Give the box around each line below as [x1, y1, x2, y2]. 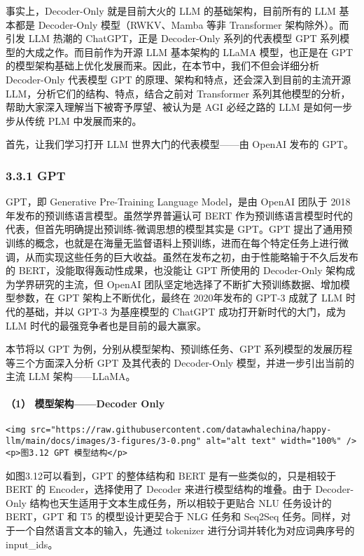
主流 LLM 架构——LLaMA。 [6, 369, 136, 384]
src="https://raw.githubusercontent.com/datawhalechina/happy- [30, 424, 332, 435]
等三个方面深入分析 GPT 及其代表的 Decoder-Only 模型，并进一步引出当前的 [6, 355, 354, 369]
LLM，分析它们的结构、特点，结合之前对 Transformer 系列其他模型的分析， [6, 86, 351, 100]
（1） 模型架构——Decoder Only [6, 396, 165, 411]
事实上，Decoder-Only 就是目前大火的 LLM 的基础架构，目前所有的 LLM [6, 4, 336, 18]
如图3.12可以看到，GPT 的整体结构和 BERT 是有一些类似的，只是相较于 [6, 468, 337, 482]
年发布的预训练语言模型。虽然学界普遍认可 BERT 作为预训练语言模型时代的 [6, 208, 353, 222]
